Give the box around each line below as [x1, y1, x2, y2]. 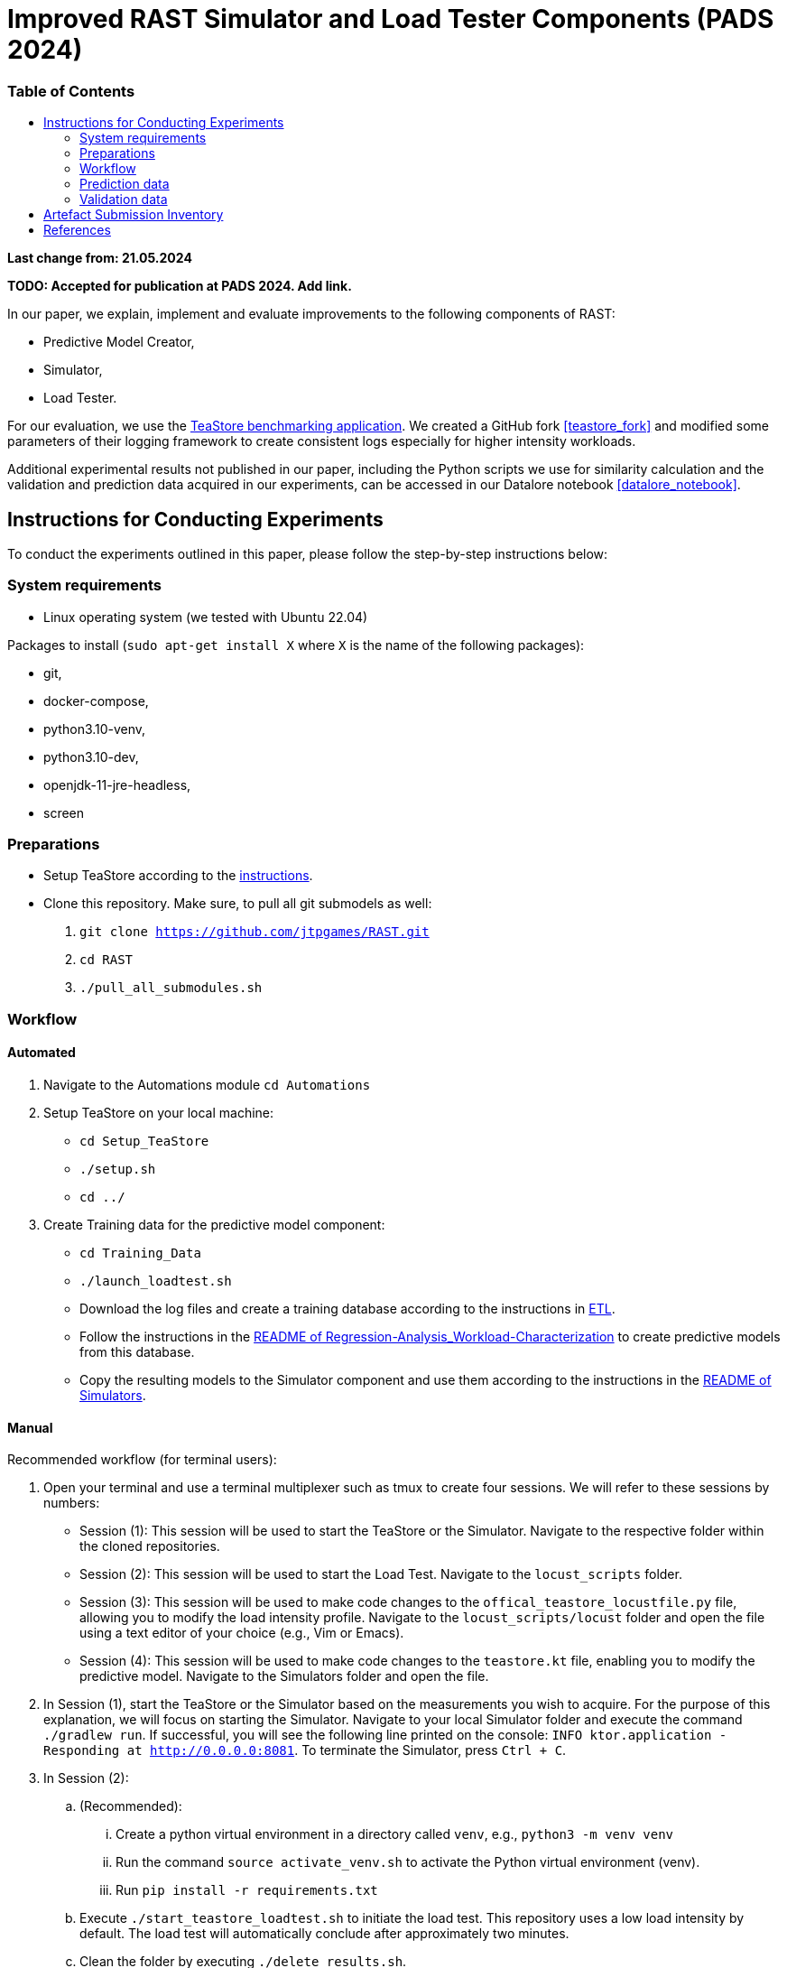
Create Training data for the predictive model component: [43, 1217, 385, 1233]
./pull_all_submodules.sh [79, 980, 263, 996]
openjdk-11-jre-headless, [43, 776, 191, 793]
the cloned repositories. [79, 1538, 220, 1555]
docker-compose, [43, 692, 149, 709]
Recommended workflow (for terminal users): [7, 1452, 277, 1468]
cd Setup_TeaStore [79, 1134, 209, 1149]
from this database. [79, 1344, 195, 1360]
